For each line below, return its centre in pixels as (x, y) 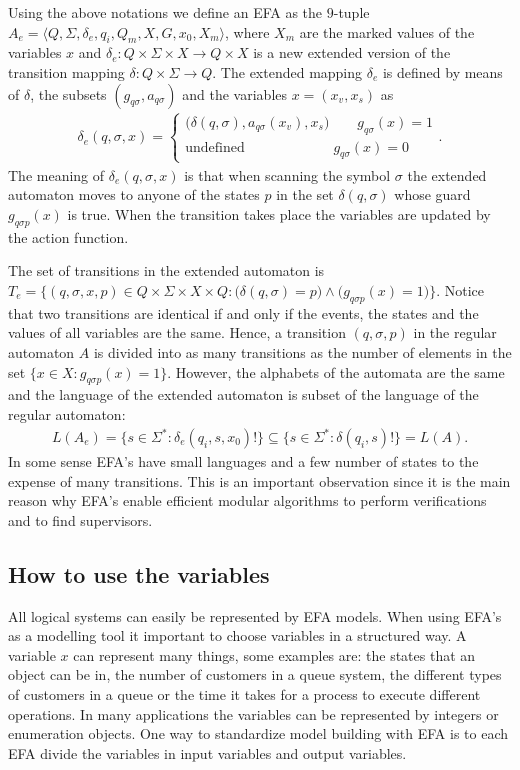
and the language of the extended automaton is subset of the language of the (243, 394)
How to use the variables (139, 573)
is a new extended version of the (352, 52)
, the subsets (68, 93)
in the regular (455, 332)
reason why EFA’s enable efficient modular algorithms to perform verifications (247, 500)
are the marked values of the (387, 31)
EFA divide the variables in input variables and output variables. (207, 752)
